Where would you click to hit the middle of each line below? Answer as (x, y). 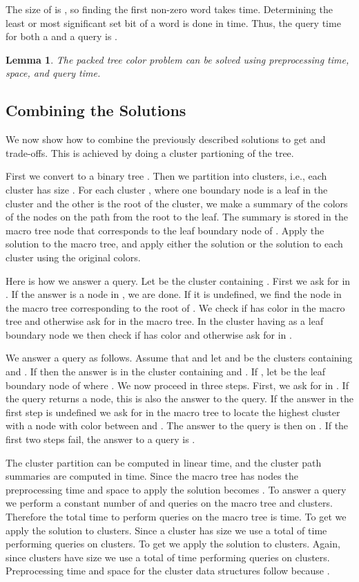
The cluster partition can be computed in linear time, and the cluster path (164, 462)
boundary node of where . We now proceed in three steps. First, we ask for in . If (177, 385)
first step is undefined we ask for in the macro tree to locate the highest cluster (173, 412)
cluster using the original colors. (73, 257)
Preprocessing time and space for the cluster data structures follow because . (168, 571)
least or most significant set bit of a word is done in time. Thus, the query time (173, 22)
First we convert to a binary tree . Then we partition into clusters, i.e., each (166, 176)
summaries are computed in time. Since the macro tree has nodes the (152, 476)
